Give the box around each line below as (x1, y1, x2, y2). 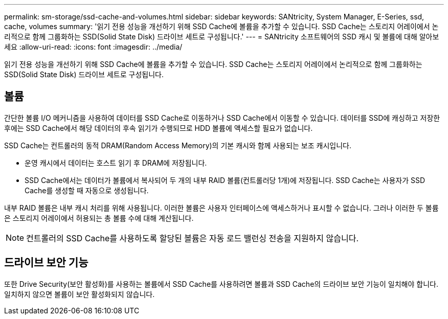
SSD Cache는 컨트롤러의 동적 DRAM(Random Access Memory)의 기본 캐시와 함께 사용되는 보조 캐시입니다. (4, 141, 351, 150)
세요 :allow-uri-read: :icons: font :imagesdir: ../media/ (4, 42, 183, 51)
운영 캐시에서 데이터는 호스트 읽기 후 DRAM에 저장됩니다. (25, 158, 207, 167)
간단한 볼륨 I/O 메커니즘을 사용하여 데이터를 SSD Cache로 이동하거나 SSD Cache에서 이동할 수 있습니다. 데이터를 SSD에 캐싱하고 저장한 (4, 113, 440, 122)
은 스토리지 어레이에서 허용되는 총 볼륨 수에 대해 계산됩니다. (4, 213, 194, 222)
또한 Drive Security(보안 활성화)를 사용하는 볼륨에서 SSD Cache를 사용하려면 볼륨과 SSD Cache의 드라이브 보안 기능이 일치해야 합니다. (4, 279, 438, 288)
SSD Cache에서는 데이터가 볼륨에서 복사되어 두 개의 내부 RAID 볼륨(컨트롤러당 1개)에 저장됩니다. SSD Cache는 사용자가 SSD (25, 175, 425, 185)
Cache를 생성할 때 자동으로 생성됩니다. (25, 186, 149, 195)
